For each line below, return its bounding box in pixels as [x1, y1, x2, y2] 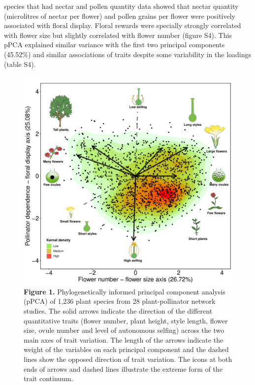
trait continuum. [24, 373, 73, 384]
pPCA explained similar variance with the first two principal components [4, 39, 225, 50]
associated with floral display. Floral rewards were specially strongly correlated [4, 20, 241, 31]
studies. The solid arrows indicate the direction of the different [24, 305, 213, 316]
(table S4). [4, 59, 36, 69]
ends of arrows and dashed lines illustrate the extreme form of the [24, 363, 223, 374]
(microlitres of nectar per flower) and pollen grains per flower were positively [4, 10, 235, 21]
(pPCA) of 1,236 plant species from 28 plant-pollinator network [24, 296, 216, 306]
